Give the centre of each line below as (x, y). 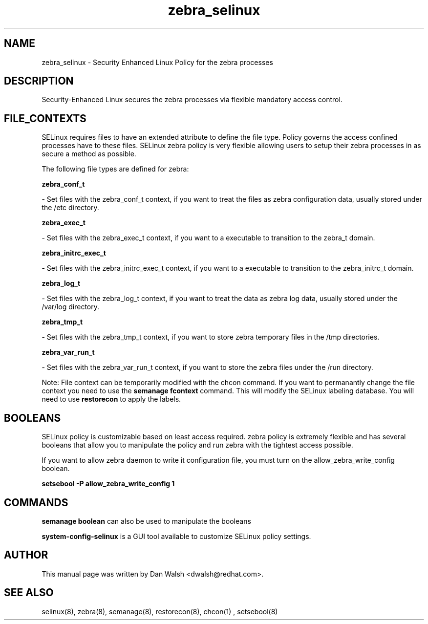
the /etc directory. (70, 208)
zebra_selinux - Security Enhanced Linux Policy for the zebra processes (157, 62)
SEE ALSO (29, 593)
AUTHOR (26, 555)
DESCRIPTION (39, 81)
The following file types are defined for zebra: (115, 169)
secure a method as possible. (89, 154)
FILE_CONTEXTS (45, 118)
